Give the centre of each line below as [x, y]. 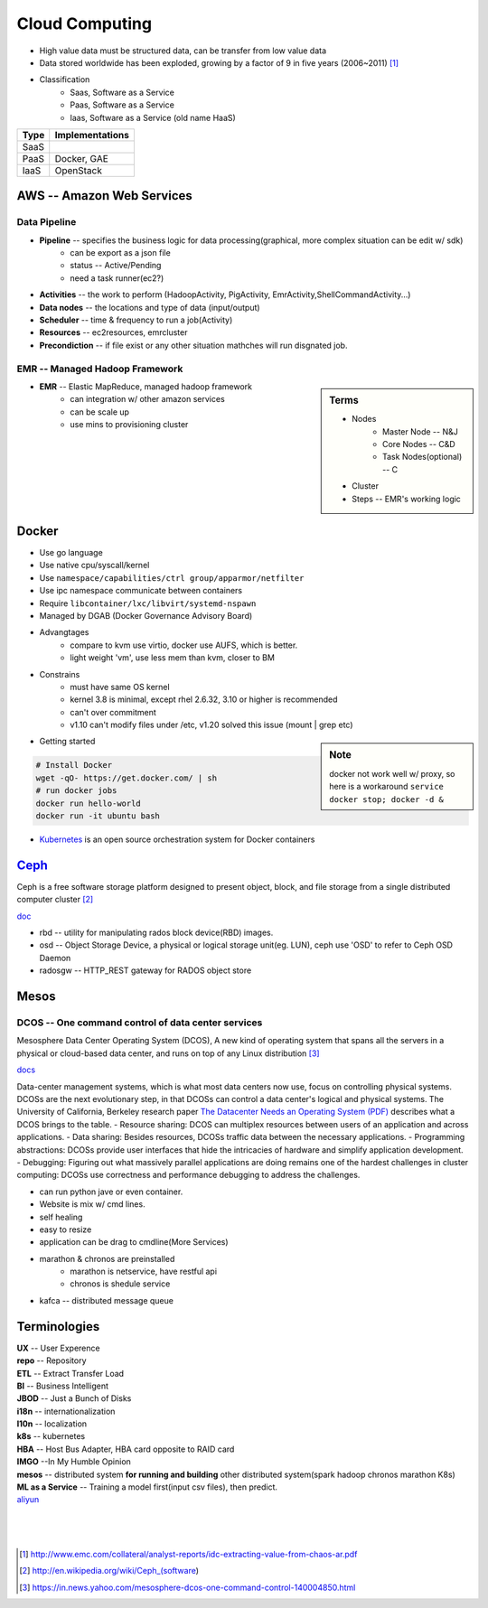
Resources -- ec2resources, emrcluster [113, 332]
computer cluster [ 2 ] [55, 900]
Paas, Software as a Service [122, 105]
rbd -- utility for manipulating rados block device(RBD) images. [156, 933]
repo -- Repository [52, 1360]
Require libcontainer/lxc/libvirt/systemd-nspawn [148, 603]
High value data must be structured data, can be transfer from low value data [183, 51]
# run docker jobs [76, 791]
